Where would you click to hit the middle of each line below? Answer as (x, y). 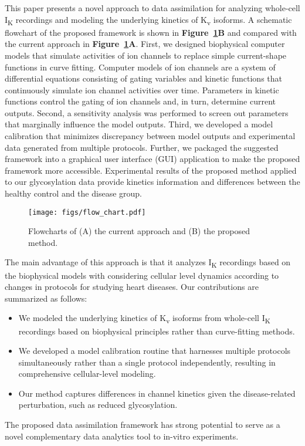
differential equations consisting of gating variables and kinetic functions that (144, 78)
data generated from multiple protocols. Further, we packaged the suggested (142, 147)
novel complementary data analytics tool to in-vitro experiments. (122, 436)
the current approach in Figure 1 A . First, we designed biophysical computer (145, 44)
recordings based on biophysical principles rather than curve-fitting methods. (157, 331)
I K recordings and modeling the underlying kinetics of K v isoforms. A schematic (148, 20)
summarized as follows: (46, 298)
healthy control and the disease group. (73, 193)
